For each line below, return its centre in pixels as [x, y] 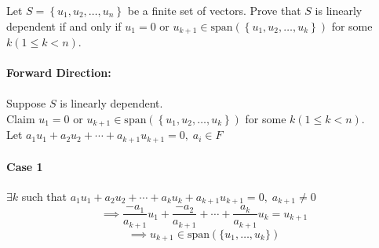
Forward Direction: [59, 73]
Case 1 [25, 166]
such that [44, 196]
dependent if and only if [64, 26]
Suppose [26, 103]
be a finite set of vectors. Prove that [214, 10]
